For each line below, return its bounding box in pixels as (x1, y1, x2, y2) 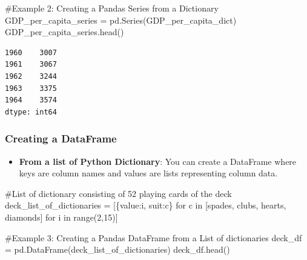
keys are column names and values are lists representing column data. (19, 167, 278, 179)
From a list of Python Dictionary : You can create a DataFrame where (19, 155, 297, 167)
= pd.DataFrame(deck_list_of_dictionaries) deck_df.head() (5, 243, 230, 256)
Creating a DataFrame (5, 131, 117, 146)
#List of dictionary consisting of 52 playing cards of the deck (5, 187, 232, 199)
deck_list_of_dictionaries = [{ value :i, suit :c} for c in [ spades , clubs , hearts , (5, 199, 286, 212)
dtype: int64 (5, 107, 57, 116)
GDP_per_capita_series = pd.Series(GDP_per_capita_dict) (5, 13, 237, 26)
